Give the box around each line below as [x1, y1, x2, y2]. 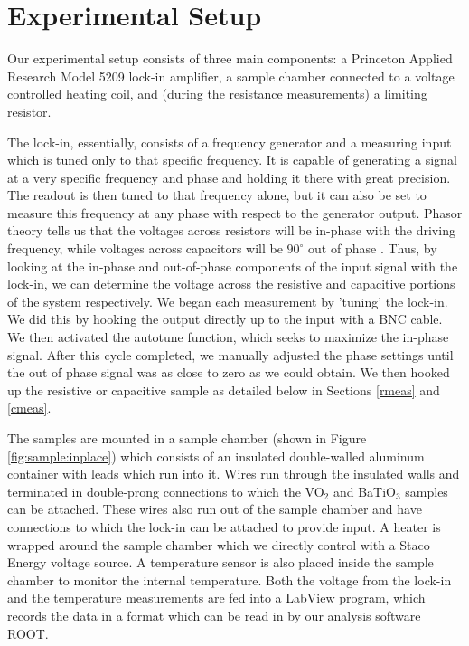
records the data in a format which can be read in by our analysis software [7, 605, 421, 624]
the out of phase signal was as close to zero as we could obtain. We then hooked [7, 363, 450, 382]
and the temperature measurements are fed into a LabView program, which [7, 588, 426, 607]
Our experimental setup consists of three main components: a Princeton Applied [7, 49, 453, 68]
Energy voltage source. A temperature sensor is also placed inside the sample [7, 553, 434, 572]
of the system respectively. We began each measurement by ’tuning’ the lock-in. [7, 291, 448, 310]
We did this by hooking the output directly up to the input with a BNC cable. [7, 309, 443, 328]
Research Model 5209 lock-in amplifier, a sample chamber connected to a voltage [7, 66, 455, 85]
